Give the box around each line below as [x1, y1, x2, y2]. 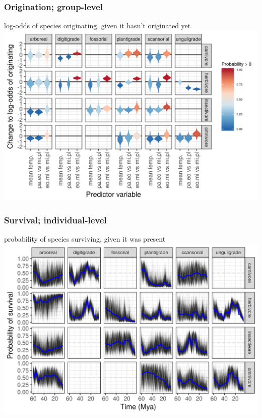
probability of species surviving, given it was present [4, 234, 166, 244]
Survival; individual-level [4, 214, 107, 226]
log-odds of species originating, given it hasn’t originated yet [4, 20, 191, 31]
